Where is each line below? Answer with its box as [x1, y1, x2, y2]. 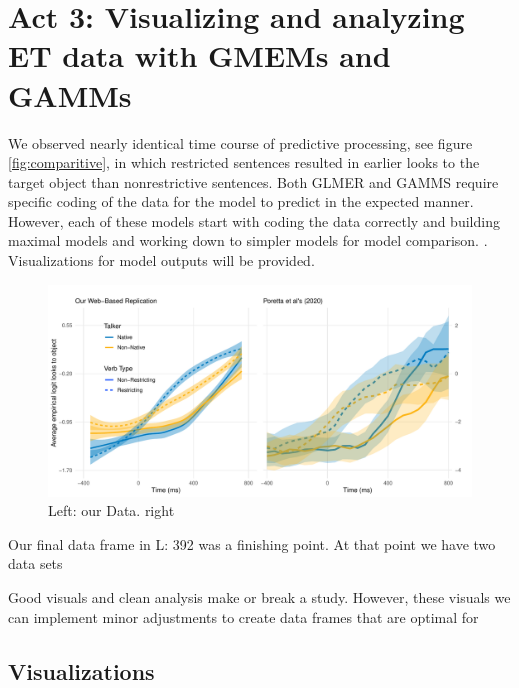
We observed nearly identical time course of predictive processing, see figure [8, 132, 473, 153]
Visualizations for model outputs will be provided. [8, 250, 315, 271]
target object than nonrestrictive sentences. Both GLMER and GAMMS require [8, 171, 499, 192]
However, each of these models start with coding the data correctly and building [8, 210, 500, 231]
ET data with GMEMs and [8, 35, 391, 76]
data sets [8, 553, 63, 574]
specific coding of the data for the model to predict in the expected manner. [8, 191, 474, 212]
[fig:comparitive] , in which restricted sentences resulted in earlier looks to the [8, 152, 480, 173]
